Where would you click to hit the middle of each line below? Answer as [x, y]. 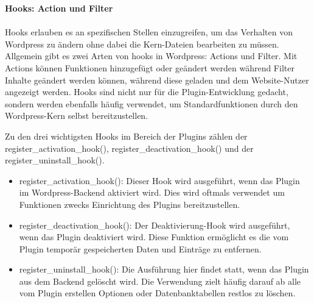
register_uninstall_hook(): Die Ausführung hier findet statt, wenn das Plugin [164, 269]
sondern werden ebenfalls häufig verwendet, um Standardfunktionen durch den [152, 103]
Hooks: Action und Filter [59, 8]
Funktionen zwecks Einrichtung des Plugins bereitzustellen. [130, 204]
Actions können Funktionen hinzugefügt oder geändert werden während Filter [150, 67]
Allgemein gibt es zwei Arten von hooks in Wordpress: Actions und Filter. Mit [151, 56]
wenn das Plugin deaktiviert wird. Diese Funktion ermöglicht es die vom [154, 237]
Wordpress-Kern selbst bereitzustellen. [77, 116]
